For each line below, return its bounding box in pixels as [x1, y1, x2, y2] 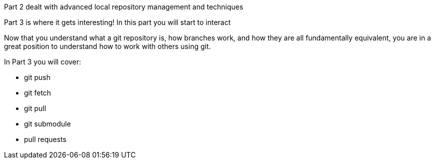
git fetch [24, 88, 51, 97]
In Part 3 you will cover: [4, 57, 81, 66]
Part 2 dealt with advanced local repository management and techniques [4, 2, 243, 11]
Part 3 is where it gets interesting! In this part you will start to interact [4, 18, 231, 26]
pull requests [24, 135, 67, 143]
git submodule [24, 119, 71, 128]
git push [24, 73, 51, 81]
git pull [24, 104, 46, 112]
